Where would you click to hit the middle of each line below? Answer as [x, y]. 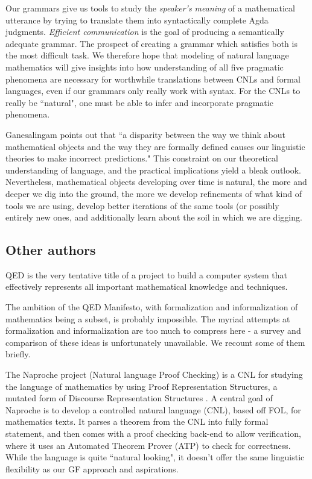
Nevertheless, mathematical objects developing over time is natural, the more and [156, 182]
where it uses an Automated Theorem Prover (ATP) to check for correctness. [148, 445]
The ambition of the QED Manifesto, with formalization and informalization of [152, 307]
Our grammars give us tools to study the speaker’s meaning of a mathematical [150, 8]
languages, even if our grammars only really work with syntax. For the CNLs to [153, 91]
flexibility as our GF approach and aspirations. [92, 468]
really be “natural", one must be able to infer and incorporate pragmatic [139, 102]
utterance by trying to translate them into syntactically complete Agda [137, 20]
